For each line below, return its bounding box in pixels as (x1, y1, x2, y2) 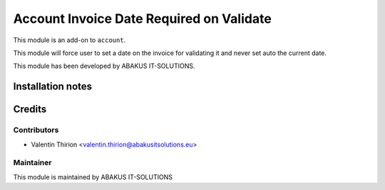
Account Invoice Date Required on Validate (13, 11, 272, 26)
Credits (13, 104, 47, 116)
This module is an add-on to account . (13, 36, 126, 44)
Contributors (13, 125, 59, 135)
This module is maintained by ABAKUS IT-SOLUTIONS (13, 172, 173, 181)
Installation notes (13, 81, 93, 93)
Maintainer (13, 158, 52, 168)
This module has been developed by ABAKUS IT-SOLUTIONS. (13, 61, 195, 71)
